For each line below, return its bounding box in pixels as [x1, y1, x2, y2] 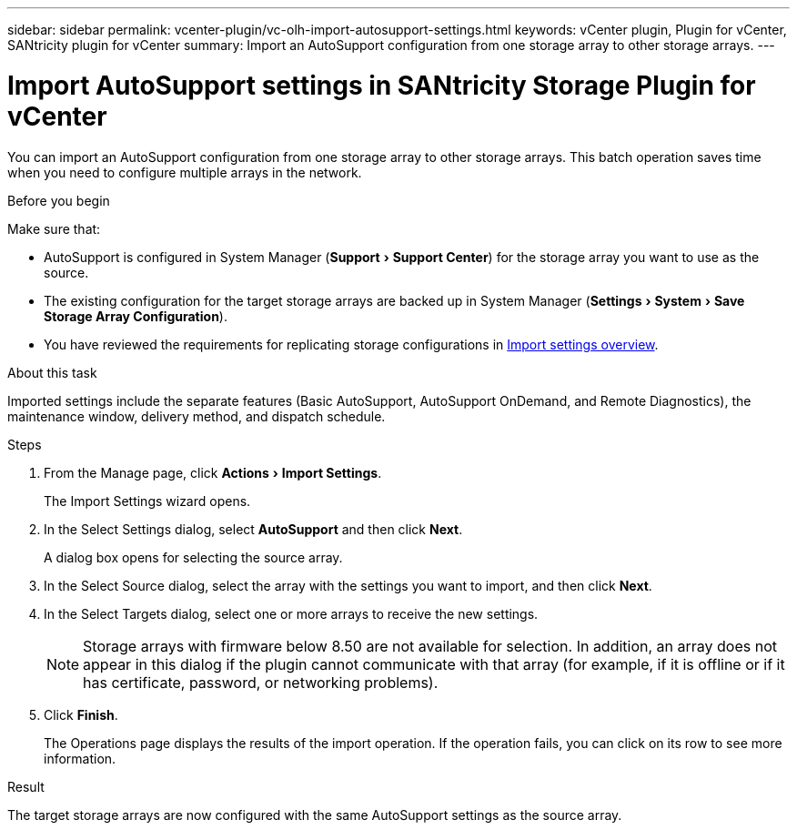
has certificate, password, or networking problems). [83, 673, 439, 692]
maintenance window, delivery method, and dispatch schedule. [7, 408, 386, 424]
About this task [7, 364, 97, 380]
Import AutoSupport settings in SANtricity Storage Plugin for [7, 69, 756, 101]
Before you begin [7, 192, 110, 208]
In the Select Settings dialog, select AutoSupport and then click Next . [44, 521, 463, 537]
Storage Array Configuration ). [44, 308, 227, 324]
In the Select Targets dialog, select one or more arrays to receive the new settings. [44, 605, 539, 622]
